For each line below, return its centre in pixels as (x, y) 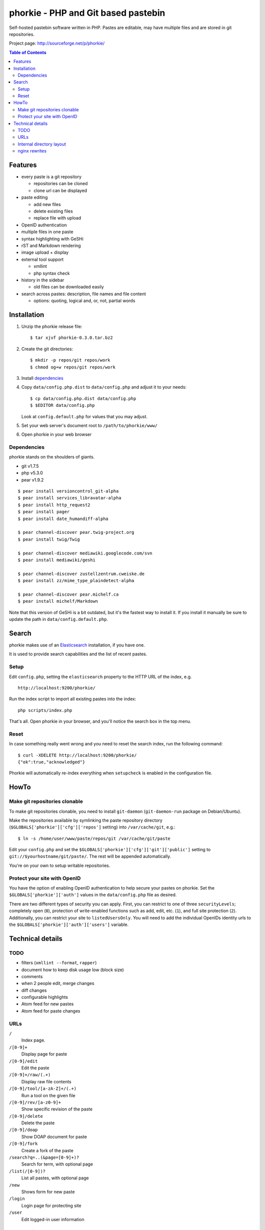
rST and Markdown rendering (51, 246)
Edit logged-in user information (53, 1219)
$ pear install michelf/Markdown (58, 601)
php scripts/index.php (45, 710)
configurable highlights (45, 997)
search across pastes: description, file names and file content (84, 294)
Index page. (33, 1040)
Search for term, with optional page (57, 1164)
